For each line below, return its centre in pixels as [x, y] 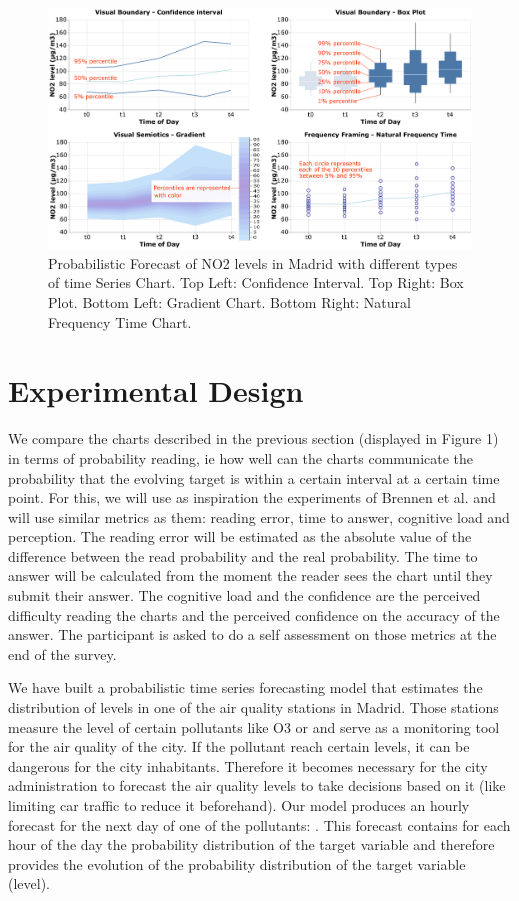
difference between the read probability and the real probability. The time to [243, 555]
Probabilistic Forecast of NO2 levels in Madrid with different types [253, 262]
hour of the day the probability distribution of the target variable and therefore [251, 844]
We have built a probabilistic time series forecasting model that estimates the [245, 687]
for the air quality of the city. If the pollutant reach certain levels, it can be [239, 746]
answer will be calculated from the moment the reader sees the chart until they [250, 575]
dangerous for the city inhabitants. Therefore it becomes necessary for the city [248, 765]
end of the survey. [62, 653]
